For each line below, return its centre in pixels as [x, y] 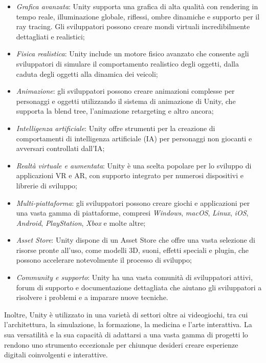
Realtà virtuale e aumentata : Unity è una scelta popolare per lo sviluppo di [134, 165]
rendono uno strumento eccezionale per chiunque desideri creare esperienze [121, 344]
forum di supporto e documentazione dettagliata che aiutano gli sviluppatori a [139, 287]
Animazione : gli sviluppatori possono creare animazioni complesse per [125, 91]
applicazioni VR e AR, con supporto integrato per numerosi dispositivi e [130, 175]
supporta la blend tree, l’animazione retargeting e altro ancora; [115, 111]
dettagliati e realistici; [50, 36]
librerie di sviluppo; [47, 185]
